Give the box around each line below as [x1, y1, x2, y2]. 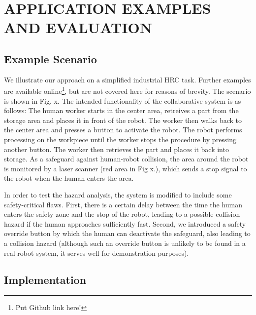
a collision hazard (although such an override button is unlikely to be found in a [4, 237, 246, 248]
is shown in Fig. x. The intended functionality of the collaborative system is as [4, 95, 241, 106]
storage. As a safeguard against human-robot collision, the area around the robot [4, 154, 249, 164]
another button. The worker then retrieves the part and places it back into [4, 144, 229, 154]
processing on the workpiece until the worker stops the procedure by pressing [4, 134, 237, 144]
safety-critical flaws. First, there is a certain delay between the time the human [4, 199, 242, 209]
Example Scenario [4, 51, 97, 66]
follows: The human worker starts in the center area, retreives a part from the [4, 105, 239, 116]
